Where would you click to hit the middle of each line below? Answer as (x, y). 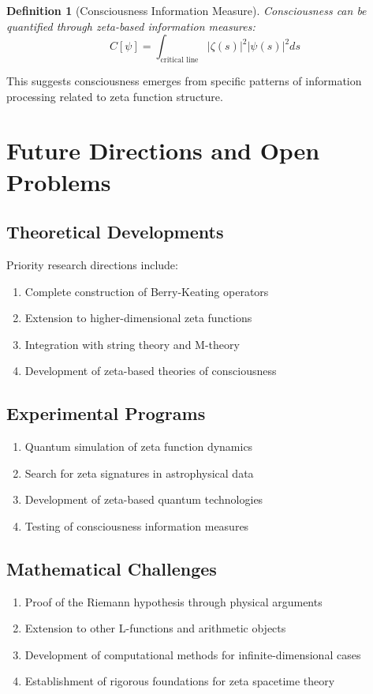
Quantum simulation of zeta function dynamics (139, 446)
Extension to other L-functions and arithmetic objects (155, 628)
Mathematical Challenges (112, 568)
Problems (59, 181)
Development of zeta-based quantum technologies (144, 499)
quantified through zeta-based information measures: (131, 26)
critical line (179, 60)
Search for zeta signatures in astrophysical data (139, 473)
